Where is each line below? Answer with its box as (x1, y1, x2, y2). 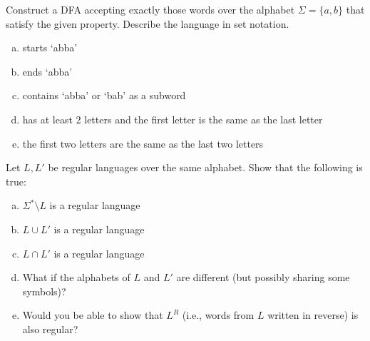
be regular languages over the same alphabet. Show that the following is (48, 160, 363, 175)
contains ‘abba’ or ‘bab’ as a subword (22, 88, 186, 103)
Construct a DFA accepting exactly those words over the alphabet (6, 2, 295, 16)
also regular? (22, 321, 78, 336)
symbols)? (22, 283, 66, 298)
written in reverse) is (267, 307, 359, 322)
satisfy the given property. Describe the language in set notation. (6, 16, 289, 31)
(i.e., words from (182, 307, 255, 322)
